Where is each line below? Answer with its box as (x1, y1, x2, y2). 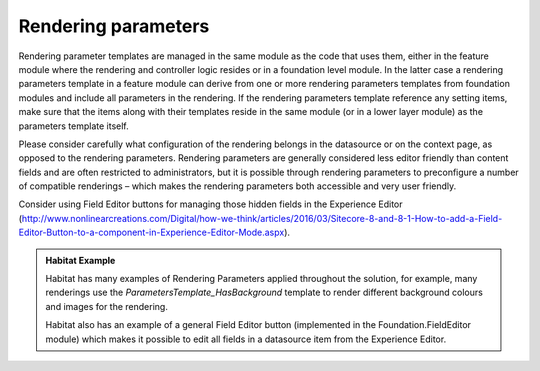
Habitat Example (45, 254, 116, 266)
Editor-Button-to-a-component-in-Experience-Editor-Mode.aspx (18, 226, 285, 239)
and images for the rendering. (45, 300, 169, 312)
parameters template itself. (18, 120, 129, 132)
